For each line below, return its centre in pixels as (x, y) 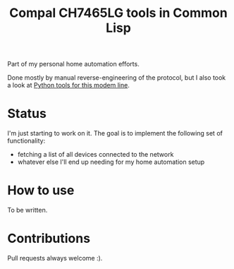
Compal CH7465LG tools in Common (118, 13)
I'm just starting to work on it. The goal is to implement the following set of (115, 133)
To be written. (27, 210)
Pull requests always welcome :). (55, 258)
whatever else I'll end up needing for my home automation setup (111, 162)
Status (27, 114)
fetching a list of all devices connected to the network (96, 155)
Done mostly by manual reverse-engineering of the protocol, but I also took (117, 78)
